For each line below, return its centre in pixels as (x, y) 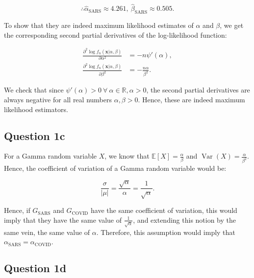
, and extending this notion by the (185, 220)
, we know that (127, 156)
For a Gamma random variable (51, 156)
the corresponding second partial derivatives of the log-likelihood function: (115, 35)
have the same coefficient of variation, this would (164, 210)
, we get (232, 25)
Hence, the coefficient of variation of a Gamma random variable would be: (115, 168)
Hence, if (17, 210)
